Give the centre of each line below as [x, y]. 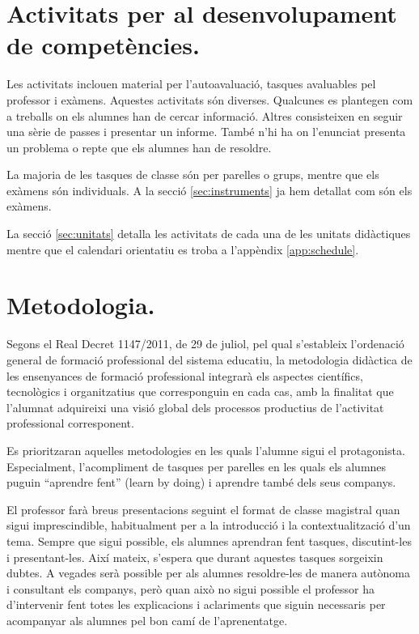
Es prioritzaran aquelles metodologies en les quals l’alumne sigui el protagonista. [206, 450]
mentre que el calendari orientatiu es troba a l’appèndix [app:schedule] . [183, 249]
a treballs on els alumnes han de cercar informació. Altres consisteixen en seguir [205, 115]
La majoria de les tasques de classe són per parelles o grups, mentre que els [193, 174]
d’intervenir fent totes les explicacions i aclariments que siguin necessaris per [196, 604]
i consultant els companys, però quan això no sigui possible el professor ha [190, 588]
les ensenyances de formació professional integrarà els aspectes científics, [185, 375]
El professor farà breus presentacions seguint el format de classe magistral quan [203, 509]
